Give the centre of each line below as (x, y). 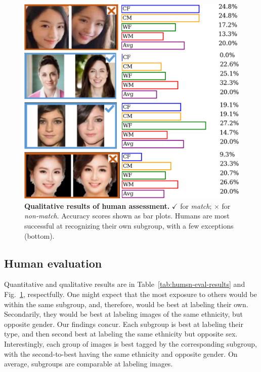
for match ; (196, 206)
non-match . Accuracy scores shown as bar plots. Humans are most (127, 216)
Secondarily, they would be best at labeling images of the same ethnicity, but (124, 314)
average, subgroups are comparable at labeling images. (89, 364)
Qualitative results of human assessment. (97, 206)
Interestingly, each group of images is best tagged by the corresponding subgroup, (131, 343)
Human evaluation (53, 263)
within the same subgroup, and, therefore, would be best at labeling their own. (126, 304)
